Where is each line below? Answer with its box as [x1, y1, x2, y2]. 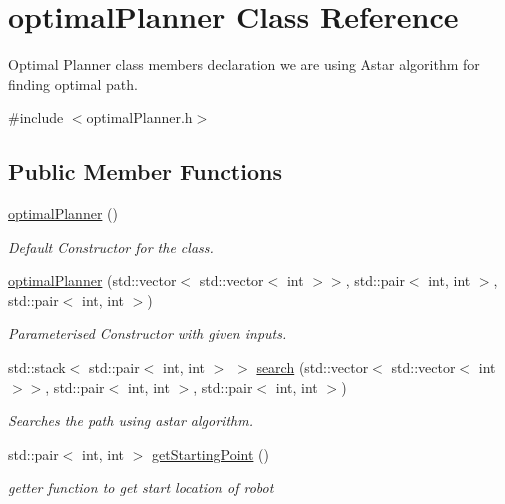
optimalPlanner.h [86, 107, 193, 128]
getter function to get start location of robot [8, 477, 274, 498]
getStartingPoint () [152, 443, 269, 464]
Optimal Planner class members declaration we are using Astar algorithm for [8, 54, 480, 75]
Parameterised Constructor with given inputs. [8, 323, 287, 344]
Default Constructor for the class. [8, 236, 214, 257]
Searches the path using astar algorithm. [8, 410, 253, 431]
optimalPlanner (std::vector [8, 270, 177, 291]
